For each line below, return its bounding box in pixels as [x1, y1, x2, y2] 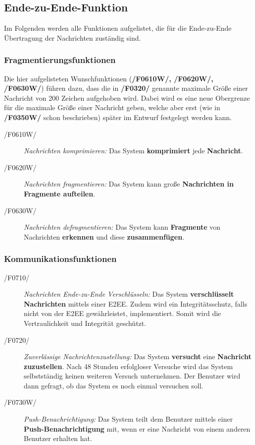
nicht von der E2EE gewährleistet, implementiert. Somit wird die [24, 308, 221, 318]
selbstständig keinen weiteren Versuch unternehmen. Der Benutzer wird [24, 371, 241, 381]
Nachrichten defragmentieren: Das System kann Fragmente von [24, 222, 221, 232]
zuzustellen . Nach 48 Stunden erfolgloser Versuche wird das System [24, 361, 233, 371]
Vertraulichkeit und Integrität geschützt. [24, 318, 147, 328]
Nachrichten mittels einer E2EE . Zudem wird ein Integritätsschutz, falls [24, 298, 248, 309]
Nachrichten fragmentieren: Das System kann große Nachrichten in [24, 179, 234, 189]
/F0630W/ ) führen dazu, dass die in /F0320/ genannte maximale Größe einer [4, 83, 248, 93]
